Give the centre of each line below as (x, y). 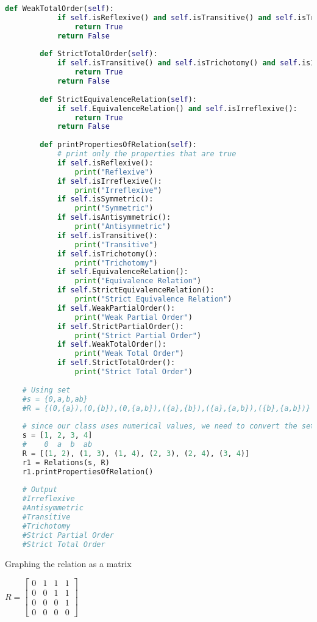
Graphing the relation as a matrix (68, 563)
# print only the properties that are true (147, 154)
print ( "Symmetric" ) (114, 208)
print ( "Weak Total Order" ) (129, 354)
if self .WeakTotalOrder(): (112, 345)
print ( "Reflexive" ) (114, 172)
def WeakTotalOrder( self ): (59, 9)
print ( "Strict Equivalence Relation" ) (153, 299)
